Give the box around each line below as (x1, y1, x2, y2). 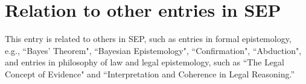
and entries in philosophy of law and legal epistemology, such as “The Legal (5, 56, 284, 68)
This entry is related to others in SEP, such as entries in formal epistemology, (5, 32, 292, 45)
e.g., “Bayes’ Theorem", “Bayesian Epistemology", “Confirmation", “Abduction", (5, 44, 302, 56)
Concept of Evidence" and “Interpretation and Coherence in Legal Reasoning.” (5, 67, 295, 80)
